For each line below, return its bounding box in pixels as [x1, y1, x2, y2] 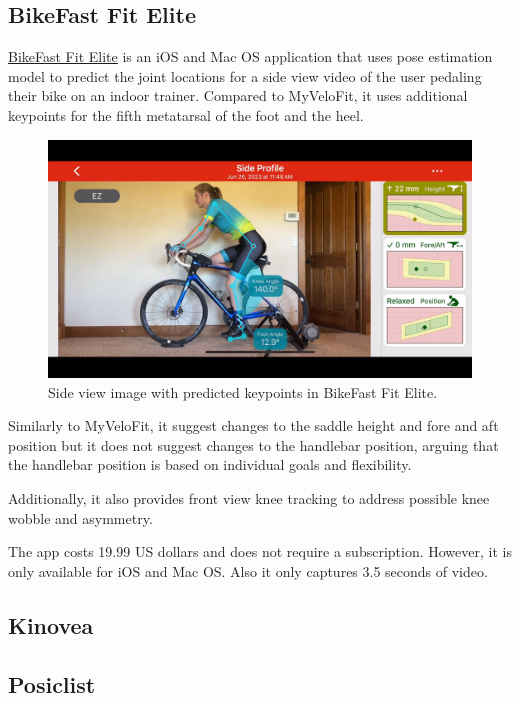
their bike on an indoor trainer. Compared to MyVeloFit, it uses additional [8, 85, 468, 106]
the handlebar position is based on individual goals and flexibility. [8, 454, 412, 475]
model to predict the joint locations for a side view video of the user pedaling [8, 65, 482, 86]
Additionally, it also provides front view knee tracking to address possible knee [8, 488, 490, 509]
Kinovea [8, 609, 94, 640]
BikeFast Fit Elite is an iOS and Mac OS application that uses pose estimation [8, 46, 493, 67]
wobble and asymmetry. [8, 507, 153, 528]
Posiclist [8, 668, 96, 699]
